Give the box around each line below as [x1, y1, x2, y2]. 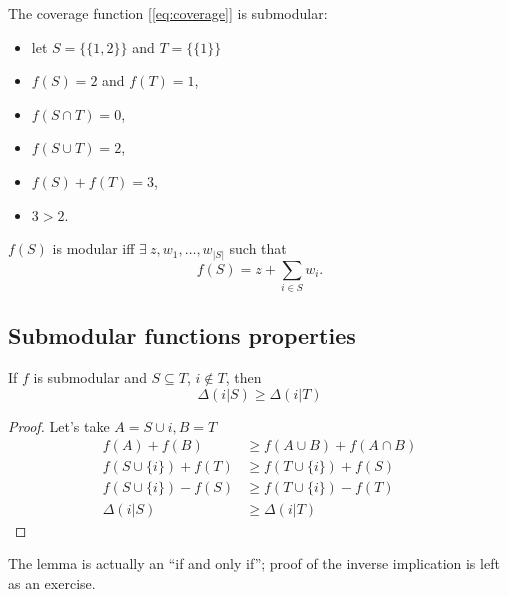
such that [229, 238, 287, 259]
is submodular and [33, 367, 147, 388]
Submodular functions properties [8, 320, 356, 351]
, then [225, 367, 262, 388]
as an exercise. [8, 572, 96, 593]
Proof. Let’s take [8, 415, 110, 436]
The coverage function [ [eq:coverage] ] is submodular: [8, 3, 328, 23]
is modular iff [52, 238, 135, 259]
